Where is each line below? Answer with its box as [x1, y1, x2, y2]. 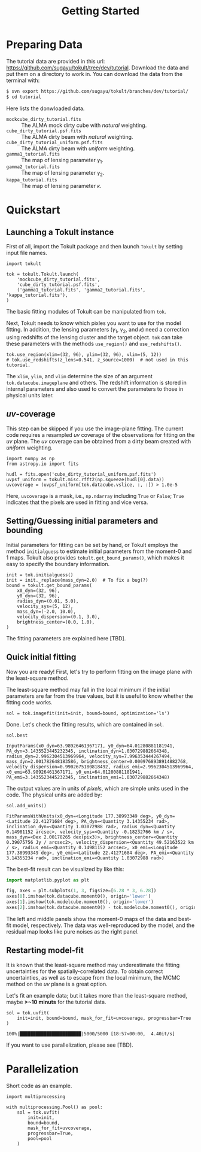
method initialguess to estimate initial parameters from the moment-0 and [6, 548, 192, 555]
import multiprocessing [6, 1093, 66, 1099]
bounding [6, 525, 43, 536]
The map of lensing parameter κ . [21, 183, 102, 190]
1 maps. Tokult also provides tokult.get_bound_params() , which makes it [6, 554, 184, 561]
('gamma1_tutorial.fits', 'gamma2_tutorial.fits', [17, 287, 146, 293]
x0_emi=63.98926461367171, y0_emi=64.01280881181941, [6, 769, 144, 775]
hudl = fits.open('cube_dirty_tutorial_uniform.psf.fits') [6, 471, 157, 477]
